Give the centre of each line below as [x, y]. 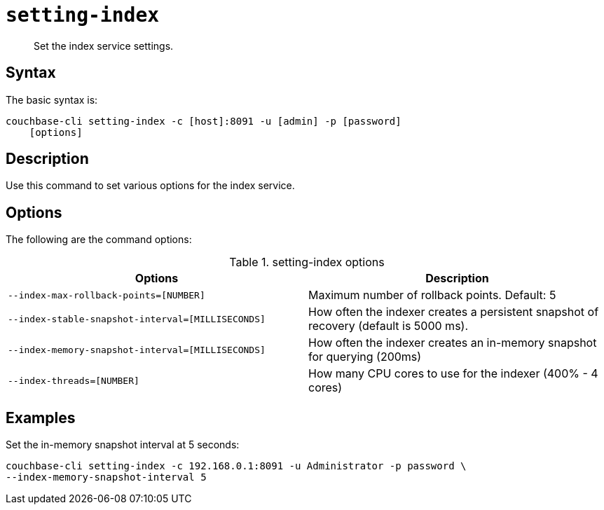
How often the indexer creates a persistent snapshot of [454, 312]
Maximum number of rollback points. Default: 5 [432, 295]
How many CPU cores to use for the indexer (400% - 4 [453, 374]
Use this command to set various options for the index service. [150, 186]
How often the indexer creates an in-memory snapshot [453, 343]
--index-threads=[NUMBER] [74, 380]
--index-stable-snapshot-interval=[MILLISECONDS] [137, 319]
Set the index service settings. [104, 46]
